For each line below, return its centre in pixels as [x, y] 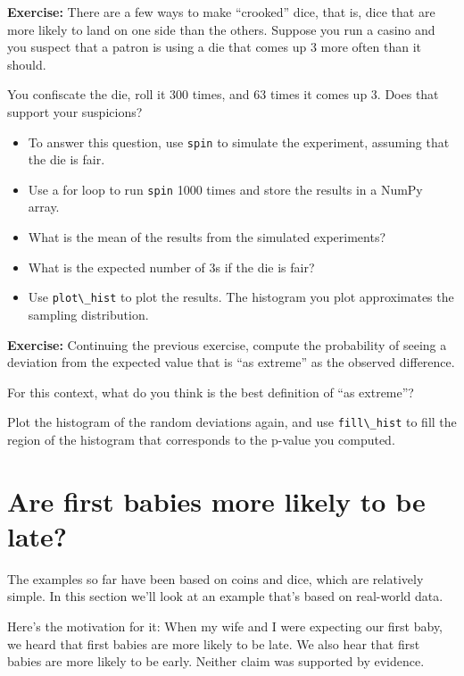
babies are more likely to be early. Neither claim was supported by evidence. [216, 661]
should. [27, 64]
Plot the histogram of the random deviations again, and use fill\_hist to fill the [232, 422]
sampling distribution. [88, 314]
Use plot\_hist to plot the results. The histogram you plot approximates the [241, 297]
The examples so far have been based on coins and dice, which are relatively [215, 578]
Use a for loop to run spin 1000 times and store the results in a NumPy [225, 189]
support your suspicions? [75, 111]
